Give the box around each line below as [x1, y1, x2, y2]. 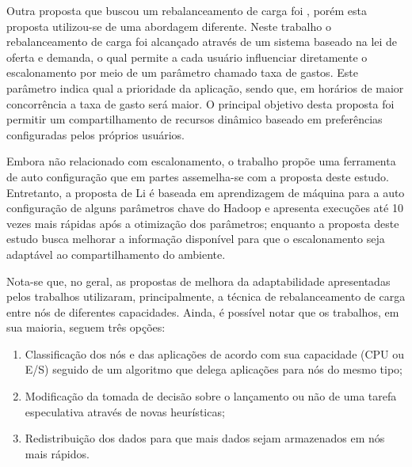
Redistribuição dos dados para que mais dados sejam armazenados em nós [25, 430, 385, 446]
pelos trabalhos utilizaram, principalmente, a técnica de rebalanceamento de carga [6, 288, 406, 305]
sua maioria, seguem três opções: [6, 319, 166, 336]
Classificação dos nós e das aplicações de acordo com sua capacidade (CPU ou [25, 345, 405, 362]
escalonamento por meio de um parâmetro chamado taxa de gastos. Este [6, 64, 358, 81]
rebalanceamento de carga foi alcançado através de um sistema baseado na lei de [6, 33, 398, 50]
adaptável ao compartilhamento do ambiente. [6, 245, 226, 262]
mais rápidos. [25, 445, 90, 461]
